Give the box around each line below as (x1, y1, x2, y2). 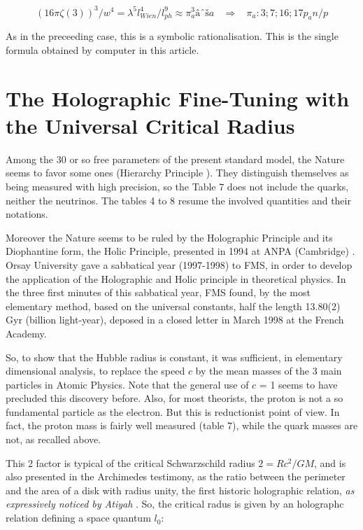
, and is (314, 455, 346, 470)
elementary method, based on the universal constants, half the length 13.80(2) (6, 298, 341, 313)
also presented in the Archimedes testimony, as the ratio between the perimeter (6, 469, 346, 484)
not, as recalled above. (6, 432, 101, 447)
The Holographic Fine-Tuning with (6, 83, 350, 112)
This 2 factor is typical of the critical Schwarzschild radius (6, 455, 255, 470)
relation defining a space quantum (6, 510, 151, 525)
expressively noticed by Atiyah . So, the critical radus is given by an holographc (6, 496, 344, 511)
